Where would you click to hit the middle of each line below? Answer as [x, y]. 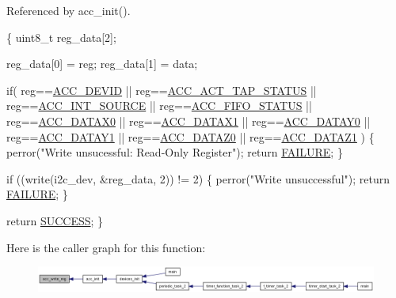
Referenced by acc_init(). [69, 10]
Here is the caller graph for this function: [106, 247]
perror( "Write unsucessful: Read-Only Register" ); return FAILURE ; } [175, 152]
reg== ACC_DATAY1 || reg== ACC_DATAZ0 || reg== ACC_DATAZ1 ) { [190, 136]
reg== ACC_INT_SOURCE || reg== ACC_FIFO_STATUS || [159, 106]
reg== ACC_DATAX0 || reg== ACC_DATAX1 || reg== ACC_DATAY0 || [188, 121]
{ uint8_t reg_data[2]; [61, 37]
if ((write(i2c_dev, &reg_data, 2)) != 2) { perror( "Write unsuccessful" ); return [198, 178]
